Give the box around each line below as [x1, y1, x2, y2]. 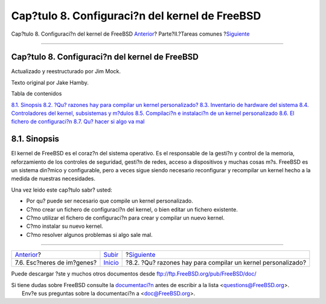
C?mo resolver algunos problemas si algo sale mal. [26, 231, 153, 238]
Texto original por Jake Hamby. [11, 79, 89, 86]
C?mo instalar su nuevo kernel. [26, 222, 103, 230]
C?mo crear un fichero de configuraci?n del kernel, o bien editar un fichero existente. [26, 205, 238, 213]
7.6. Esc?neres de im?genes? [14, 259, 97, 267]
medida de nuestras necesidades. [11, 175, 96, 183]
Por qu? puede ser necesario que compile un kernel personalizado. [26, 197, 193, 205]
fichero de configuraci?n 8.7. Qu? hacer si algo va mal [11, 118, 145, 125]
